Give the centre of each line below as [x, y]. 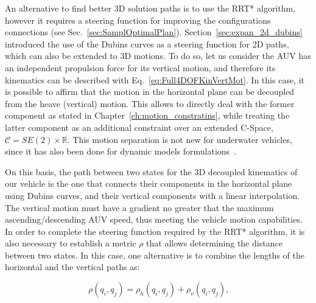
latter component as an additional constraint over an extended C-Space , [139, 127]
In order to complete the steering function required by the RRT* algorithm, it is [155, 231]
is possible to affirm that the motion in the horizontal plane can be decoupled [150, 92]
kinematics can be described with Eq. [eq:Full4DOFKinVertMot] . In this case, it [155, 79]
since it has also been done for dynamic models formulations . [121, 151]
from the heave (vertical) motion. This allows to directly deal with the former [150, 103]
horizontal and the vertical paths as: [72, 267]
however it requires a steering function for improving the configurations [138, 20]
